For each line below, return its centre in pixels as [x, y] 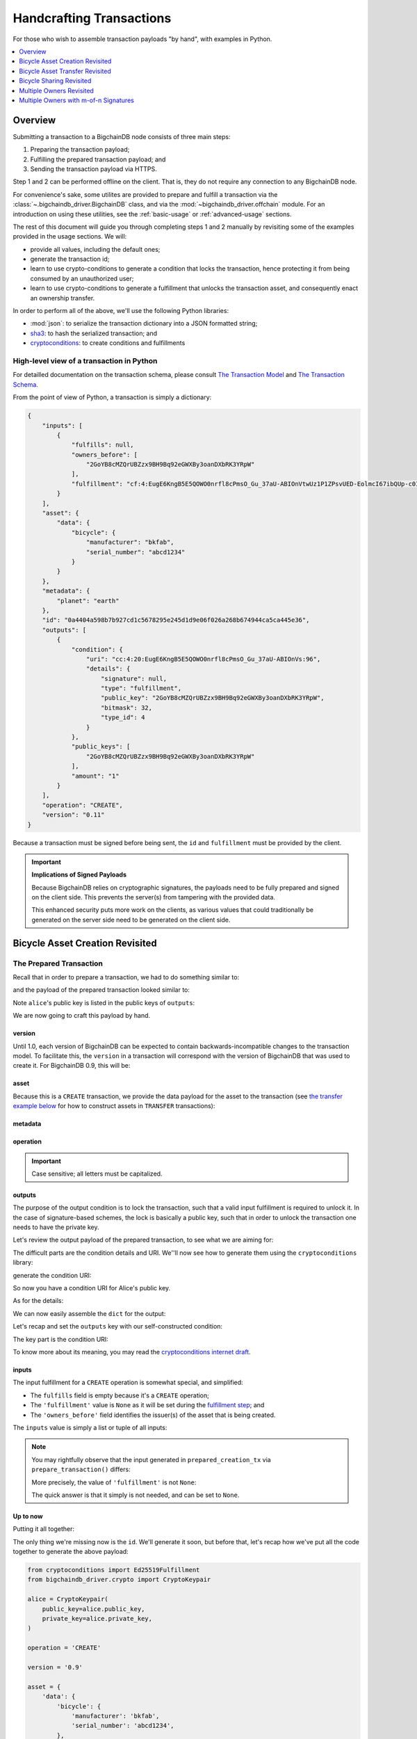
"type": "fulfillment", [141, 688]
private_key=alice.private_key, [97, 1619]
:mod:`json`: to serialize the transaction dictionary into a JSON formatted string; [144, 323]
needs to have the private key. [56, 1227]
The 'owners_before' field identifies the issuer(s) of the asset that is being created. [153, 1415]
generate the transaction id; [70, 259]
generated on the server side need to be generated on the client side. [131, 920]
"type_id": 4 [123, 718]
